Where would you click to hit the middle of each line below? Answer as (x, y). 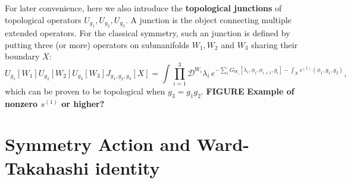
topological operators (43, 19)
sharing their (275, 44)
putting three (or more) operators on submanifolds (97, 44)
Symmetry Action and (98, 144)
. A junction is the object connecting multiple (208, 19)
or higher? (83, 103)
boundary (22, 56)
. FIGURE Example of (247, 91)
